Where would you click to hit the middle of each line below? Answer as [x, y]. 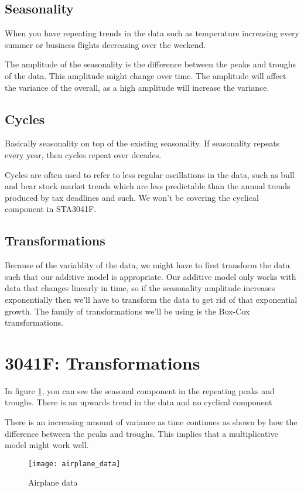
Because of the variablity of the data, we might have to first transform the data [147, 265]
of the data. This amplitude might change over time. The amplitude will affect [146, 75]
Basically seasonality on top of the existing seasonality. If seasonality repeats [142, 143]
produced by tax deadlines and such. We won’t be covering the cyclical [132, 197]
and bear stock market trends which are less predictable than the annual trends [148, 186]
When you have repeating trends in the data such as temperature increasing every [152, 33]
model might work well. [47, 445]
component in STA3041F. [51, 209]
